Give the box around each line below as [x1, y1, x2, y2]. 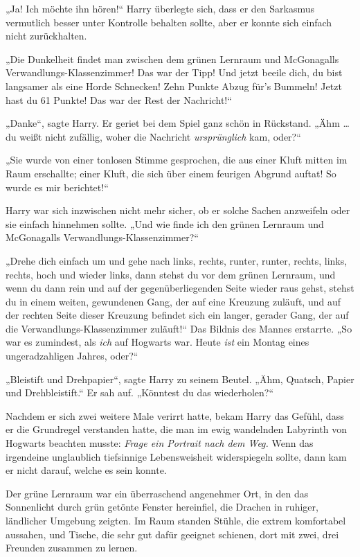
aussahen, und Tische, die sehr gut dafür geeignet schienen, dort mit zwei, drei [6, 527, 339, 541]
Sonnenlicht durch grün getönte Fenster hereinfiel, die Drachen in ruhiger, [6, 499, 318, 514]
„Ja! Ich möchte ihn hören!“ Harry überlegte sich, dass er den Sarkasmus [6, 1, 315, 15]
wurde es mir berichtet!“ [6, 179, 109, 194]
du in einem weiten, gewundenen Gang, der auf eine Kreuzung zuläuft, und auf [6, 294, 341, 308]
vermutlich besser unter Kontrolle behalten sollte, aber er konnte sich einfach [6, 15, 332, 29]
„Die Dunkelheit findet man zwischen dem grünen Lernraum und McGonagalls [6, 51, 339, 66]
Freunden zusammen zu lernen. [6, 540, 138, 555]
